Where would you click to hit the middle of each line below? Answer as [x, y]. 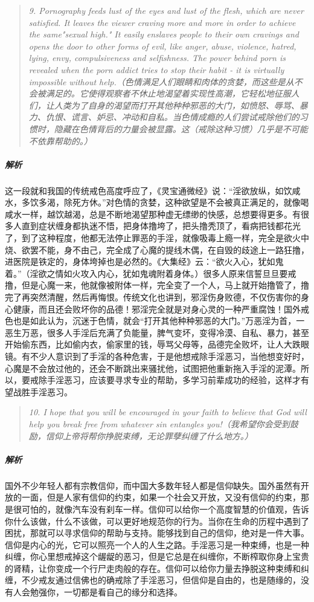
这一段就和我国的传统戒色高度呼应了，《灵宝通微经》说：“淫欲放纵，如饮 [149, 190]
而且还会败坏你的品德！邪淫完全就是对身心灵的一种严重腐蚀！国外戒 [174, 309]
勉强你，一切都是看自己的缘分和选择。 [106, 592]
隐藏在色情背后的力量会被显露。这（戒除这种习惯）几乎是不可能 [181, 128]
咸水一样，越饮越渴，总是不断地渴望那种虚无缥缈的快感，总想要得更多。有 [153, 214]
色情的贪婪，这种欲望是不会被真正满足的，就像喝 [212, 202]
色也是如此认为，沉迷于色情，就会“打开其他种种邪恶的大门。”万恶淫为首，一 [155, 321]
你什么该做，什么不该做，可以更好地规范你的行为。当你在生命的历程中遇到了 [157, 521]
